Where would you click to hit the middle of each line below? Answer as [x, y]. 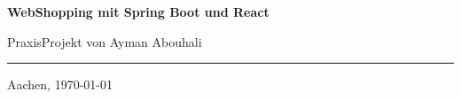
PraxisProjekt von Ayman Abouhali [105, 41]
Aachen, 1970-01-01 [60, 84]
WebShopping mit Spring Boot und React [138, 11]
